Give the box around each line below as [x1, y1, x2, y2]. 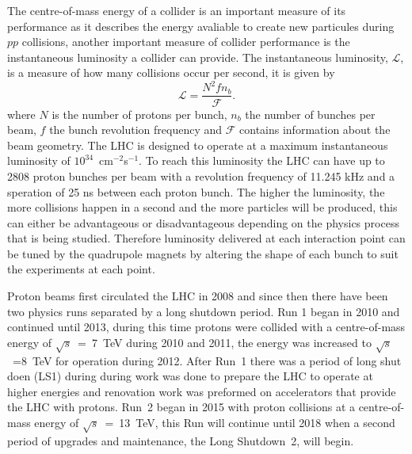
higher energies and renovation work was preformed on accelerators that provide [7, 383, 396, 399]
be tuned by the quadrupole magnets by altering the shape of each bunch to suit [7, 245, 399, 261]
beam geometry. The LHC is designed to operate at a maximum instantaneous [7, 136, 388, 153]
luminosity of [7, 152, 71, 169]
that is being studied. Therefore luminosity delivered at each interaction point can [7, 230, 406, 246]
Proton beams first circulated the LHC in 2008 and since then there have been [7, 288, 388, 304]
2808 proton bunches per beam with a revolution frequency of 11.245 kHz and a [7, 167, 395, 184]
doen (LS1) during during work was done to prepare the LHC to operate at [7, 368, 373, 384]
